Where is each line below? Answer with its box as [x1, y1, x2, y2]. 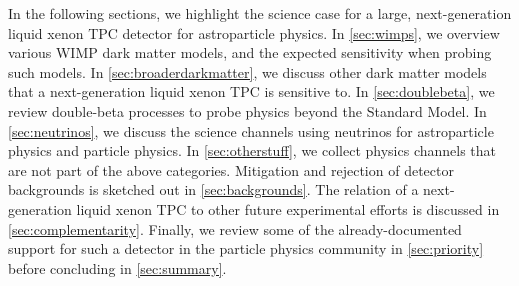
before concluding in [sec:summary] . [8, 257, 227, 278]
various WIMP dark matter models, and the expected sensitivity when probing [8, 42, 492, 63]
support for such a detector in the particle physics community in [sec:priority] [8, 238, 484, 259]
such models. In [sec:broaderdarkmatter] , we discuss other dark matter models [8, 61, 487, 82]
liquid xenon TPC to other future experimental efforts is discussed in [76, 198, 500, 219]
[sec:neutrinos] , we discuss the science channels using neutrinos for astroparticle [8, 120, 494, 141]
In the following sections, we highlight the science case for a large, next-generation [8, 3, 512, 23]
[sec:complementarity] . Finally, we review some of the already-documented [8, 218, 462, 239]
